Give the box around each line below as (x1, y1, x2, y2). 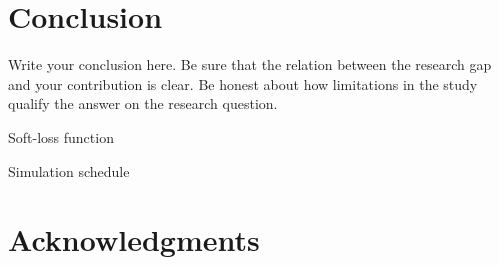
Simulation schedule (8, 160, 130, 181)
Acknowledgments (8, 219, 260, 260)
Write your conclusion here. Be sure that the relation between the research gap (8, 54, 492, 75)
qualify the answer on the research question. (8, 93, 278, 114)
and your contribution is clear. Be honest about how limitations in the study (8, 73, 478, 94)
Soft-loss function (8, 126, 114, 147)
